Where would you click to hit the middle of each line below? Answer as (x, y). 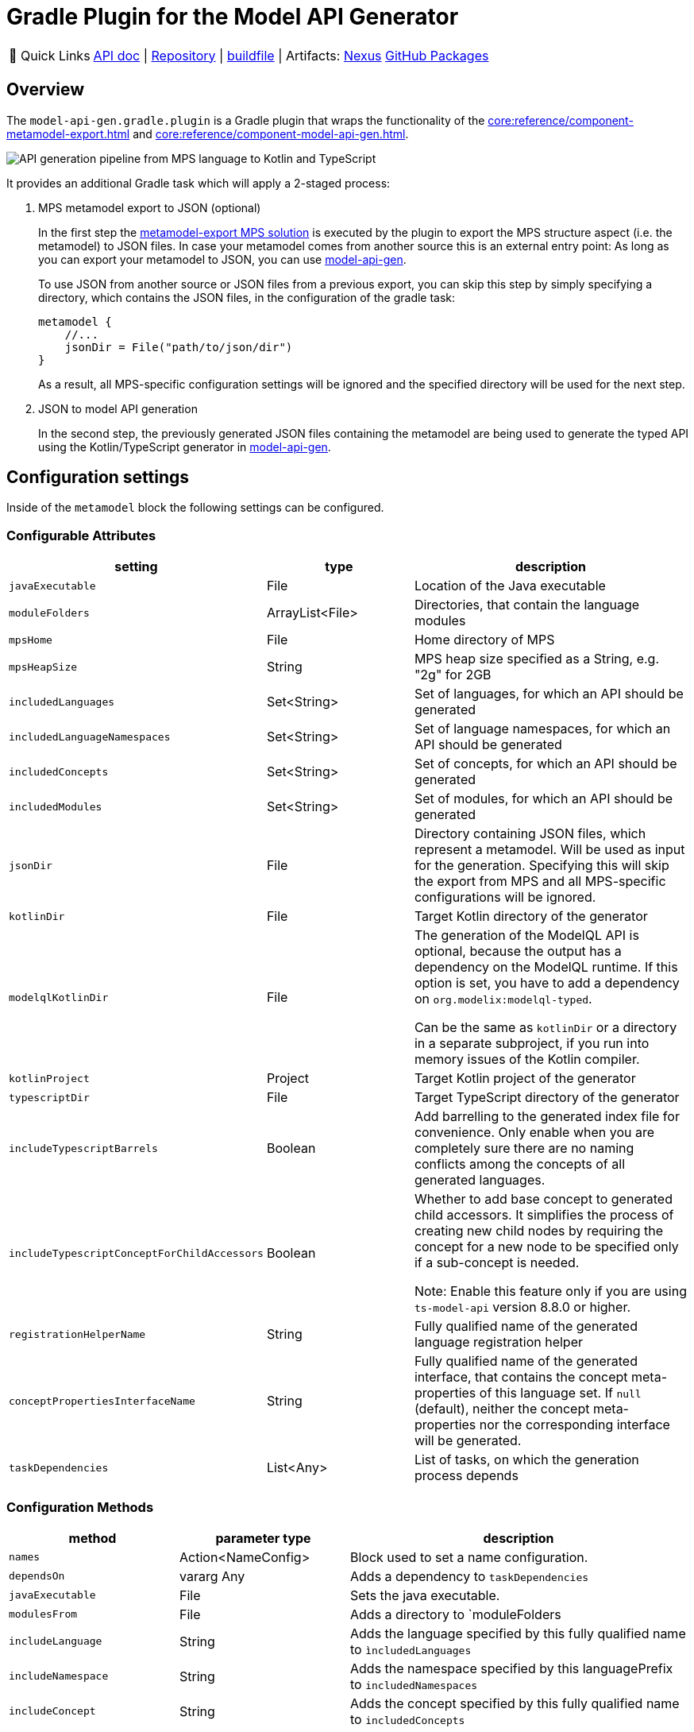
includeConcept (52, 1711)
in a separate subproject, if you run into (532, 1044)
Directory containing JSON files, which (530, 834)
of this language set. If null (560, 1393)
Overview (46, 90)
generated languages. (480, 1180)
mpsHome (31, 640)
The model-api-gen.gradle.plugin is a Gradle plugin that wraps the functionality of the (246, 120)
